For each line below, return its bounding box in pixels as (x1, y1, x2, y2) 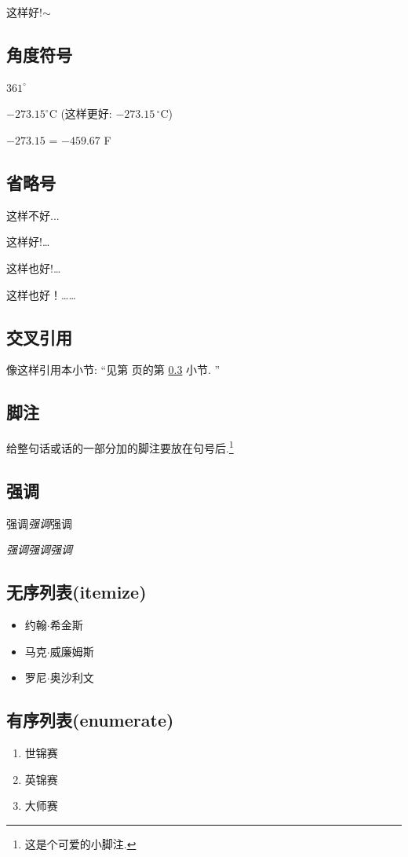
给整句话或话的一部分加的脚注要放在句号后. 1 (6, 438, 234, 456)
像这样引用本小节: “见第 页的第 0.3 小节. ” (6, 361, 220, 378)
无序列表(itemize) (6, 580, 147, 604)
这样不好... (6, 207, 60, 223)
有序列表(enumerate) (6, 708, 174, 732)
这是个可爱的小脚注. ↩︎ (24, 835, 137, 852)
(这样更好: (60, 105, 112, 122)
